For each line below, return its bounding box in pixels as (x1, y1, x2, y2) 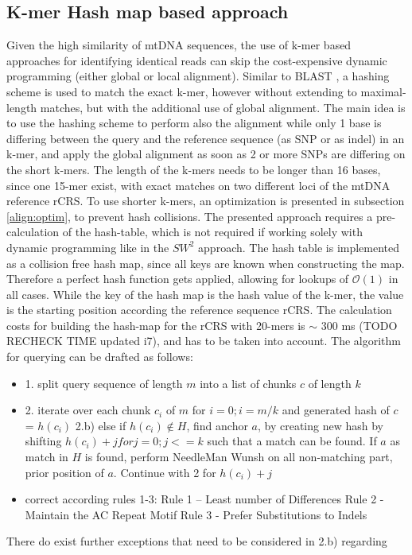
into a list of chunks (200, 375, 297, 391)
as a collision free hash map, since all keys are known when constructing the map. (6, 254, 405, 271)
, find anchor (186, 417, 248, 433)
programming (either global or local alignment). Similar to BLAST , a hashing (6, 68, 390, 84)
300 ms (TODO (321, 316, 398, 333)
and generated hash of (282, 402, 390, 418)
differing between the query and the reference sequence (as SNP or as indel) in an (6, 130, 405, 146)
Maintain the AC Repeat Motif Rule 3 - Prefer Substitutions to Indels (25, 506, 367, 522)
